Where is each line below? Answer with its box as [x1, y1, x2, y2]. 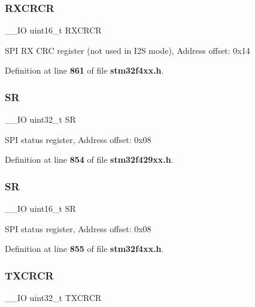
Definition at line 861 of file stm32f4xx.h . [5, 64, 164, 77]
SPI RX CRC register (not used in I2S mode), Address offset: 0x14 [5, 44, 250, 56]
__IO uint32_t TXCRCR [5, 291, 102, 304]
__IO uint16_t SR [5, 202, 76, 215]
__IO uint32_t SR [5, 113, 76, 126]
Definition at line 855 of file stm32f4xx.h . [5, 242, 164, 255]
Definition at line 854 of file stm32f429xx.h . [5, 153, 174, 166]
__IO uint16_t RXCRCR [5, 24, 102, 37]
